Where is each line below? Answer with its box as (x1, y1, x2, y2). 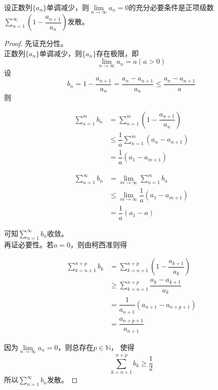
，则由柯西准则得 (70, 239, 127, 249)
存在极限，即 (96, 48, 139, 58)
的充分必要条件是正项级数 (128, 2, 214, 12)
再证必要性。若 (4, 239, 54, 249)
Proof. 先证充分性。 (4, 38, 68, 49)
